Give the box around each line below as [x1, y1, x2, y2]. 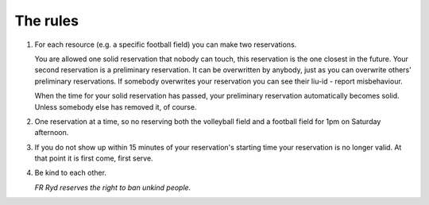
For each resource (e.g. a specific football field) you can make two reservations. [34, 40, 297, 49]
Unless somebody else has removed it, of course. [34, 102, 197, 111]
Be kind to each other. [34, 168, 107, 178]
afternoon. [34, 128, 69, 137]
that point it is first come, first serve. [34, 153, 154, 163]
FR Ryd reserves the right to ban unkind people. [34, 183, 191, 192]
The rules [14, 12, 79, 29]
